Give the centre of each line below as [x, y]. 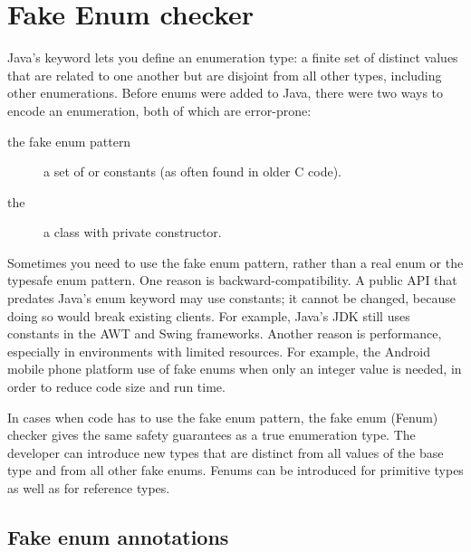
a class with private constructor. [133, 232]
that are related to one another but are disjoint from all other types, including [225, 75]
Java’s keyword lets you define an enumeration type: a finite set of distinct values [233, 57]
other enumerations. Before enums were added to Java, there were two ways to [226, 93]
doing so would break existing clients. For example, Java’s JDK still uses [209, 315]
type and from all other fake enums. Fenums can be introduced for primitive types [235, 470]
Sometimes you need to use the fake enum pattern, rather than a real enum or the [235, 262]
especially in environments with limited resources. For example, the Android [219, 351]
